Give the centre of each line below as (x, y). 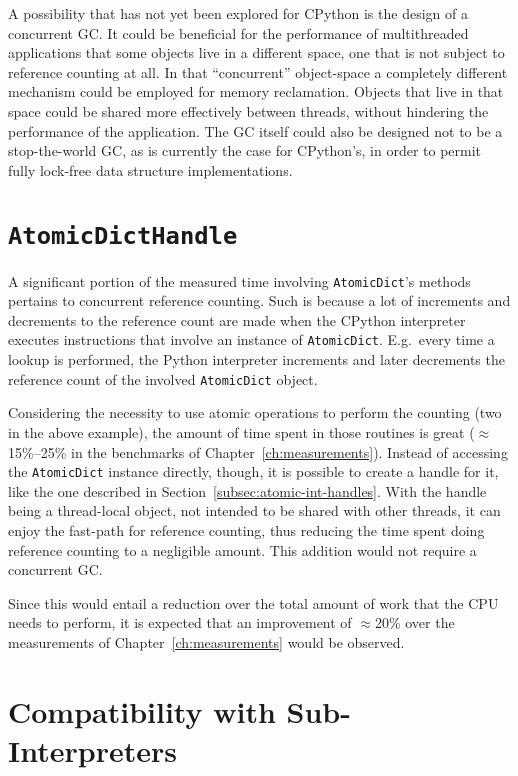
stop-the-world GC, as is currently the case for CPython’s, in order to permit (245, 150)
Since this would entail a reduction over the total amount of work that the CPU (253, 602)
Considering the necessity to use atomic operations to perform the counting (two (255, 412)
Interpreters (92, 749)
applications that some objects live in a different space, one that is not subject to (256, 52)
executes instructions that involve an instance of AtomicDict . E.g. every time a (251, 339)
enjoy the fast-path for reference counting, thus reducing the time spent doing (246, 529)
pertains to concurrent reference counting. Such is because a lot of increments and (259, 300)
